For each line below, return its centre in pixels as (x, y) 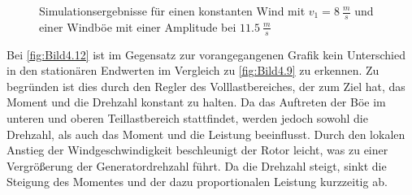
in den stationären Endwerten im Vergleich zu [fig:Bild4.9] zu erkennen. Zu (193, 70)
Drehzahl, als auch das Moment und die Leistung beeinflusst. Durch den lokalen (206, 134)
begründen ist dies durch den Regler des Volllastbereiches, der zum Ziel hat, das (206, 86)
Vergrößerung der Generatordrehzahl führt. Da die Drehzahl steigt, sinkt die (197, 165)
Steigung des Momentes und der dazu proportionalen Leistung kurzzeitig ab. (197, 182)
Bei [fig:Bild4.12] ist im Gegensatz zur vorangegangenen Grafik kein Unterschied (206, 54)
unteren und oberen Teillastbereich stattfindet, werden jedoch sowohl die (187, 118)
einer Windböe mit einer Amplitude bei (138, 26)
